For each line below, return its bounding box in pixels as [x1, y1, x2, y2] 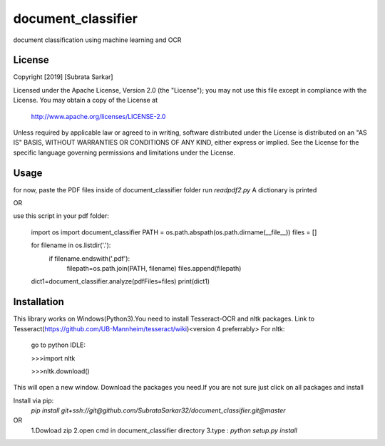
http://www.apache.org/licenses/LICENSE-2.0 [31, 112, 166, 120]
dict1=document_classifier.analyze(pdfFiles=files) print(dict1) [31, 277, 210, 286]
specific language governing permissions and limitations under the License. [13, 148, 235, 157]
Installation [13, 296, 64, 308]
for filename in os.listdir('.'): [31, 241, 111, 249]
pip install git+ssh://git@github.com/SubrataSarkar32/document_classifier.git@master [31, 406, 286, 415]
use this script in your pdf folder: [13, 212, 110, 220]
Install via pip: [13, 396, 54, 405]
